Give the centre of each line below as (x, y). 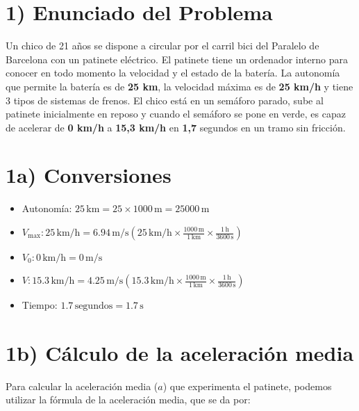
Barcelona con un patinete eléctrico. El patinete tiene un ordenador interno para (177, 59)
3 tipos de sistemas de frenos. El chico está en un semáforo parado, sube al (165, 100)
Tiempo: (40, 305)
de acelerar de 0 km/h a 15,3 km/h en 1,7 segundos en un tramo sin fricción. (176, 127)
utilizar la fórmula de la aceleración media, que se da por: (128, 400)
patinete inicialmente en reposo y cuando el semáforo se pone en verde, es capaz (176, 114)
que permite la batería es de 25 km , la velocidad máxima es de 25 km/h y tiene (179, 86)
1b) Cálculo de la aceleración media (180, 352)
